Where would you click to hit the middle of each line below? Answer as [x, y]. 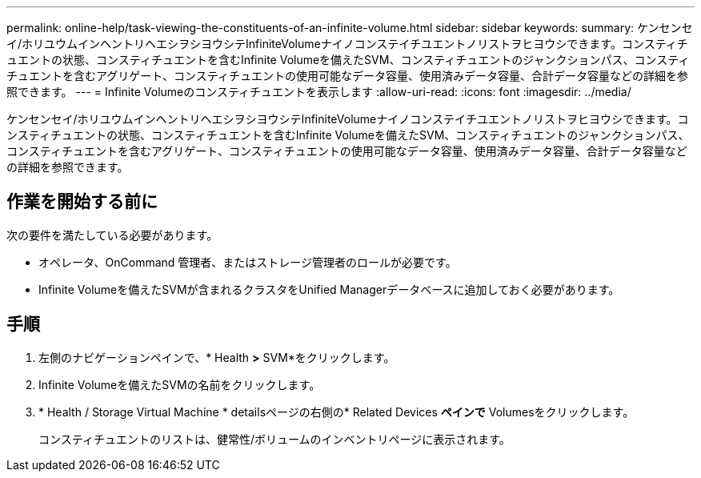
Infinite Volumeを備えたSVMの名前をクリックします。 [180, 384]
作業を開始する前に [82, 202]
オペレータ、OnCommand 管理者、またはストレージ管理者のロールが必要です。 [248, 262]
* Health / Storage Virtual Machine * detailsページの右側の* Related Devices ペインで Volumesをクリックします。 [336, 412]
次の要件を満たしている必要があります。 [112, 235]
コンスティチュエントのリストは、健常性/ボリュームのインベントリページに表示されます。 [274, 439]
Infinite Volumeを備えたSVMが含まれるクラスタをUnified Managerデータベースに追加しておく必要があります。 [329, 289]
